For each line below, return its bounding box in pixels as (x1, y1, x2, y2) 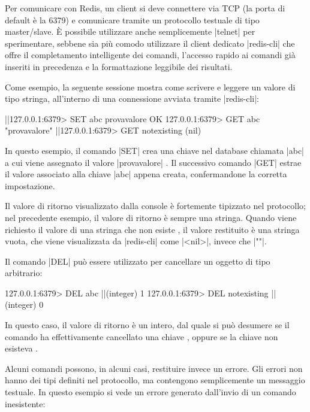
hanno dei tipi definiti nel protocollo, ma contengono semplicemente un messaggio (5, 374, 305, 386)
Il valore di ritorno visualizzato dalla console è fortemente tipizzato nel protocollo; (5, 199, 306, 212)
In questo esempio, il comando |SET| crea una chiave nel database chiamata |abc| (5, 144, 304, 156)
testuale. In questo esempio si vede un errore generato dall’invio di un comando (5, 386, 296, 398)
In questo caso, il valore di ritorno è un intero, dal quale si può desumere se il (5, 319, 290, 331)
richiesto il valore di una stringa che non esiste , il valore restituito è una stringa (5, 223, 300, 235)
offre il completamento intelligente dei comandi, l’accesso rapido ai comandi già (5, 49, 296, 61)
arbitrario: (5, 266, 43, 279)
